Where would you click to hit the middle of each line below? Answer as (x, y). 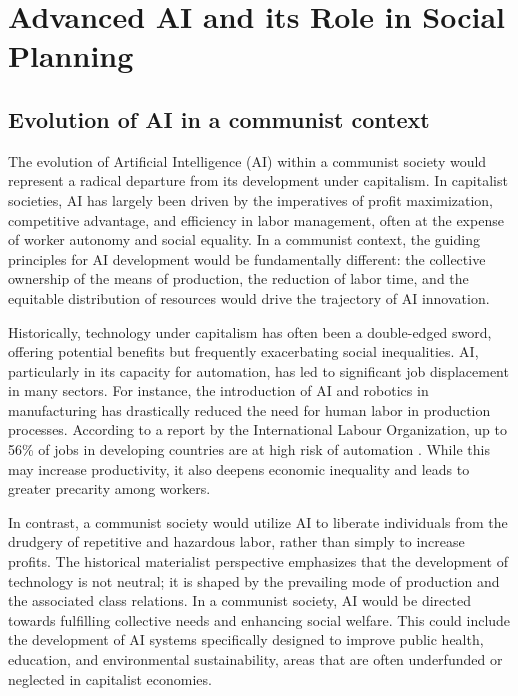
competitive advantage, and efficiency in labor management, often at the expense (256, 219)
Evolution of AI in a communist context (219, 118)
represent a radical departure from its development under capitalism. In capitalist (258, 180)
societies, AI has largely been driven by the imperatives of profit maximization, (251, 199)
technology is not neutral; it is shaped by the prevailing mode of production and (254, 580)
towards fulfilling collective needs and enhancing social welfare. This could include (259, 619)
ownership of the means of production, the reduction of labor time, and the (238, 278)
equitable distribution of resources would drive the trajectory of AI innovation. (249, 297)
